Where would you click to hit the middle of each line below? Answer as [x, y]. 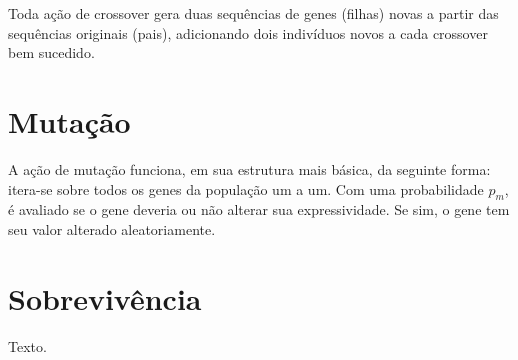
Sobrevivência [105, 297]
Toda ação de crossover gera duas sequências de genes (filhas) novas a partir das [253, 13]
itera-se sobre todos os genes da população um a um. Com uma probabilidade [246, 188]
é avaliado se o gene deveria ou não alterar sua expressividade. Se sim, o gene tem [259, 209]
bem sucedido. [51, 52]
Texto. [27, 345]
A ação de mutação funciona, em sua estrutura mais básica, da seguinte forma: [249, 168]
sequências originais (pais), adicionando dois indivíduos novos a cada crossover [248, 32]
